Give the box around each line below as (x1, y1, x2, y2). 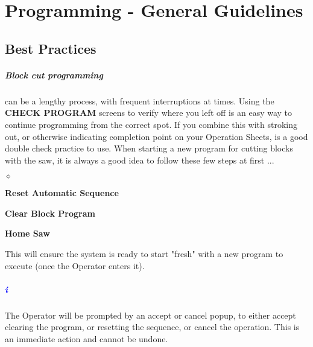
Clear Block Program (5, 206, 95, 219)
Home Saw (5, 227, 50, 240)
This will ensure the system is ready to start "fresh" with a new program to (5, 247, 283, 260)
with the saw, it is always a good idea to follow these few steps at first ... (5, 153, 274, 166)
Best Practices (5, 39, 96, 57)
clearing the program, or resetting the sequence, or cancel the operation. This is (5, 320, 300, 333)
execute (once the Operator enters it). (5, 259, 145, 272)
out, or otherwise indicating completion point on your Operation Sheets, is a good (5, 130, 308, 142)
